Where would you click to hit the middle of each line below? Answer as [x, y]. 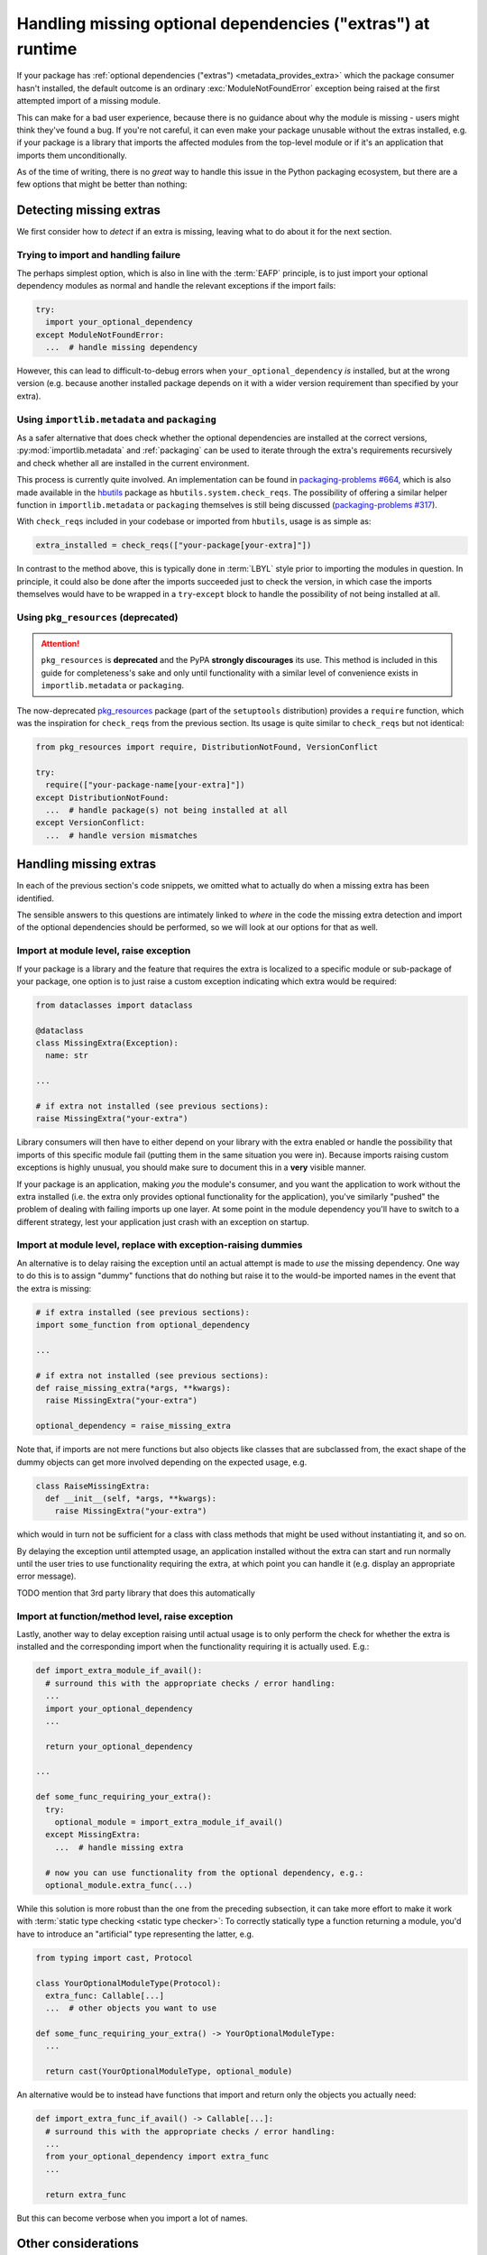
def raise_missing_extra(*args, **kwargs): [133, 1388]
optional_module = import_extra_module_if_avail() [169, 1822]
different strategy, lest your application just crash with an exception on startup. [163, 1221]
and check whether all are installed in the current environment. [133, 463]
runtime [47, 49]
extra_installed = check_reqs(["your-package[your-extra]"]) [174, 545]
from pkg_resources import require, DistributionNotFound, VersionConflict [207, 747]
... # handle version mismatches [122, 835]
